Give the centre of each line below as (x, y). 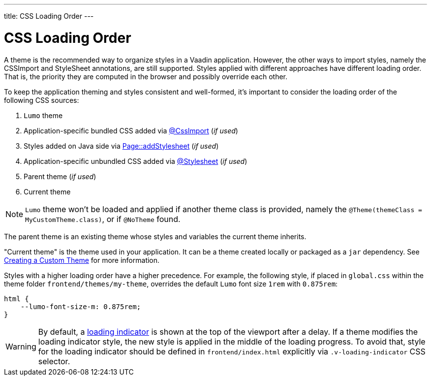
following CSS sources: (42, 100)
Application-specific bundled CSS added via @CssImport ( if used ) (131, 130)
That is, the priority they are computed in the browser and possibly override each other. (146, 76)
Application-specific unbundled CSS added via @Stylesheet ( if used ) (136, 161)
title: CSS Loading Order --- (49, 16)
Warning (21, 346)
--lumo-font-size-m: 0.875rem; (81, 306)
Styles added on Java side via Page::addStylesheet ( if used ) (121, 146)
